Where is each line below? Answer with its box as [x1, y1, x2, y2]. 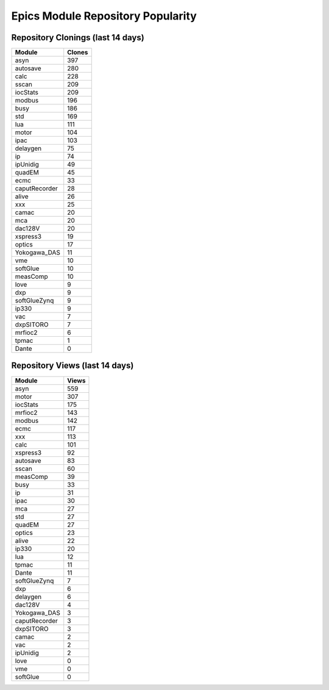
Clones [67, 48, 88, 57]
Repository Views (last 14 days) [11, 361, 134, 371]
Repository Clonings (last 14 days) [11, 32, 144, 43]
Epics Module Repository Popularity [11, 9, 197, 23]
